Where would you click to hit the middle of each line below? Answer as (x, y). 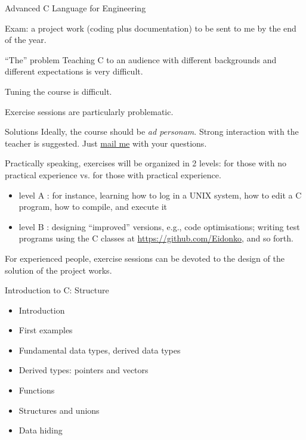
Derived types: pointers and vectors (84, 370)
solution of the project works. (58, 270)
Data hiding (41, 430)
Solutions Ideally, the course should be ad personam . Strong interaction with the (152, 131)
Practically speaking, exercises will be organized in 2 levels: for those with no (146, 163)
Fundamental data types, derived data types (100, 350)
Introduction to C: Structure (57, 290)
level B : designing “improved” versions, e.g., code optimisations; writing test (159, 226)
